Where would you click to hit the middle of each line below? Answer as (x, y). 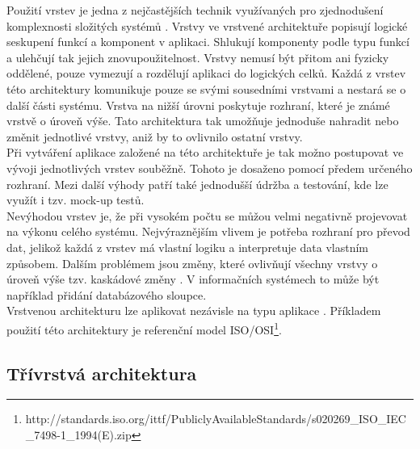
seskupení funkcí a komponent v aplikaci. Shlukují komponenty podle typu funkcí (208, 42)
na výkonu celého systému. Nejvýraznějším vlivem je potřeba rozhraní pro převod (208, 231)
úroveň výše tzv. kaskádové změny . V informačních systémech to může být (193, 279)
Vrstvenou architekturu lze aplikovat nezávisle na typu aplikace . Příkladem (194, 311)
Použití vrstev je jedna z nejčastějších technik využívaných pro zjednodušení (195, 10)
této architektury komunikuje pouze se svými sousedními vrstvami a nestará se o (206, 88)
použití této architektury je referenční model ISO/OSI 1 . (144, 328)
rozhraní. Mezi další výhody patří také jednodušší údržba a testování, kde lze (197, 184)
